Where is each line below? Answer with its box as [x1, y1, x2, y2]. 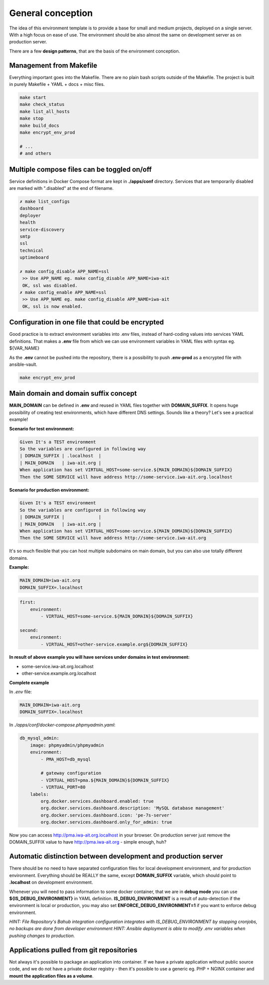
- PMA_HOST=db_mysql [40, 756, 91, 762]
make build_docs [19, 122, 60, 128]
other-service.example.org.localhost [21, 670, 97, 677]
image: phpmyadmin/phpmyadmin [30, 742, 104, 748]
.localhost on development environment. [9, 880, 93, 886]
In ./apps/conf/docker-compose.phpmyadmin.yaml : [9, 722, 116, 728]
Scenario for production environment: [9, 487, 90, 493]
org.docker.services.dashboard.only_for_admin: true [40, 820, 172, 825]
